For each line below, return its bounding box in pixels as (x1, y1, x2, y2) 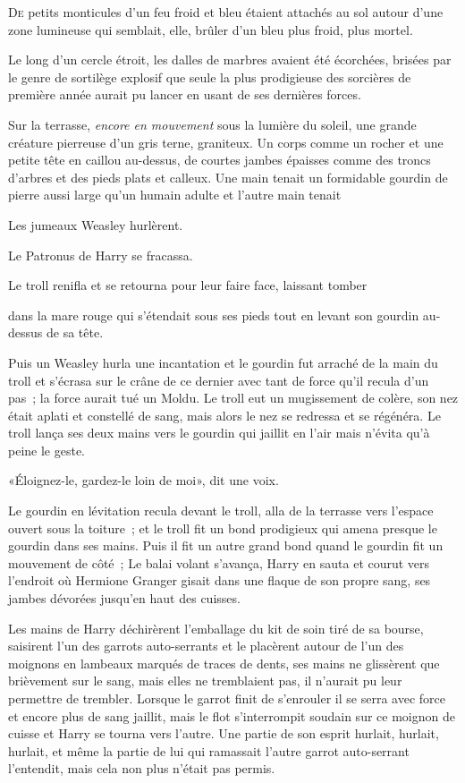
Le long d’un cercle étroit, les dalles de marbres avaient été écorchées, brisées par (8, 50, 452, 69)
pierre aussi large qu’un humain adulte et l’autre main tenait (8, 185, 342, 204)
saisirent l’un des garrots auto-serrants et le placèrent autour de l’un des (8, 636, 404, 655)
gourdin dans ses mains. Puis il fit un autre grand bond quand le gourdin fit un (8, 536, 444, 555)
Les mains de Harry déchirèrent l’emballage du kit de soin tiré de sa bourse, (8, 618, 424, 637)
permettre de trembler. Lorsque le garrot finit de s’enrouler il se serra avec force (8, 689, 445, 707)
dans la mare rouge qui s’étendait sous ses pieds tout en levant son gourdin (8, 305, 419, 324)
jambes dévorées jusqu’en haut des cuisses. (8, 589, 241, 608)
